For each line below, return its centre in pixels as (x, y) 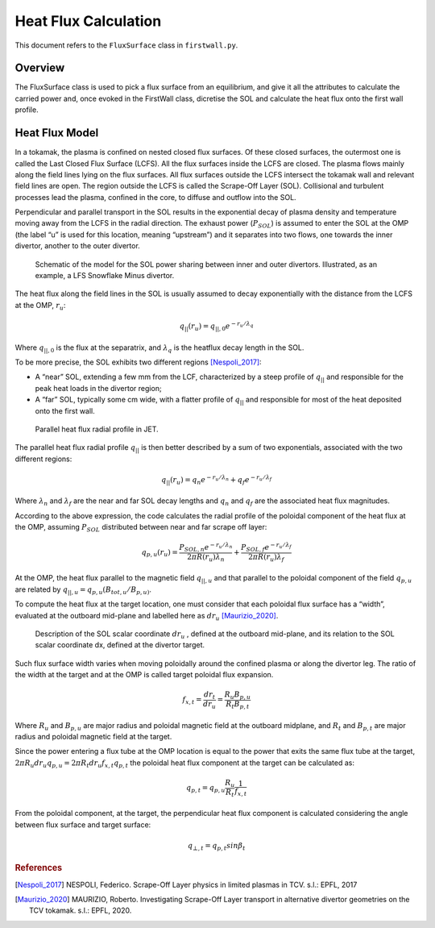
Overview (40, 68)
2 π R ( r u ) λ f (267, 558)
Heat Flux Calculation (88, 21)
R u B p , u (238, 696)
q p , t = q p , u (206, 789)
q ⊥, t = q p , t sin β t (216, 847)
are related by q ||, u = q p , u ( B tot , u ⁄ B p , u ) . (83, 590)
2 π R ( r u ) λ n (205, 558)
